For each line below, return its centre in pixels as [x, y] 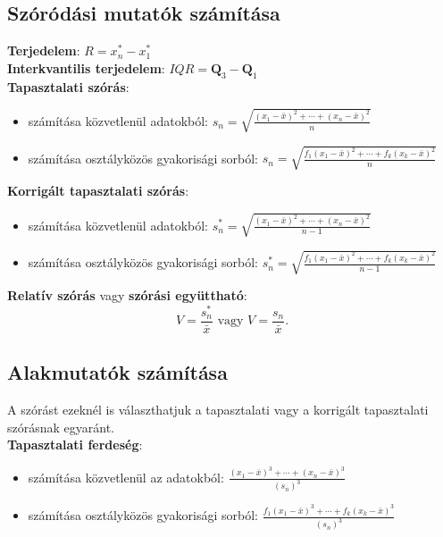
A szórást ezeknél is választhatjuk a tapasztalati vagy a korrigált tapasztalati [218, 409]
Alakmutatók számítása [117, 372]
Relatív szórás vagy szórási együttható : [127, 294]
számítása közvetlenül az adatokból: [126, 477]
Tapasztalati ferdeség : [75, 445]
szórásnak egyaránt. [61, 427]
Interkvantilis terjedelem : [86, 67]
